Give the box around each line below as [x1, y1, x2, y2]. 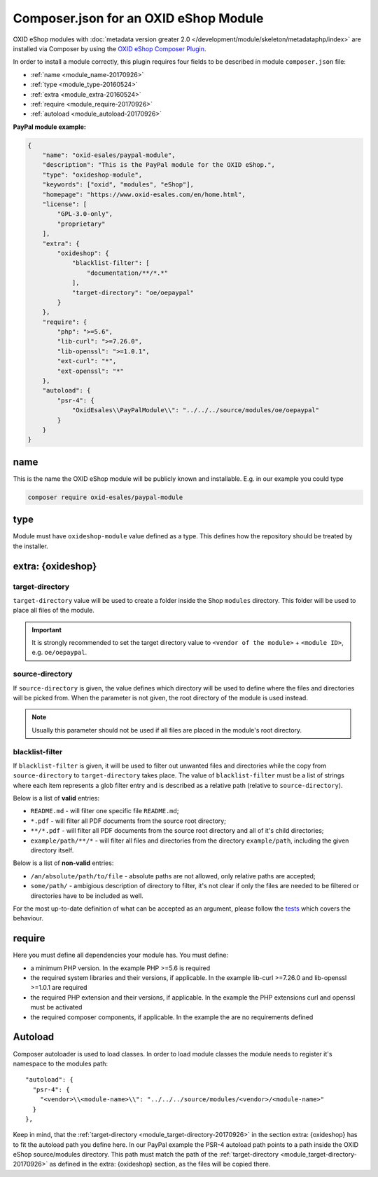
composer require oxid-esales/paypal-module [27, 493, 183, 501]
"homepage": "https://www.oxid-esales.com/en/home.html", [42, 190, 246, 198]
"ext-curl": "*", [57, 358, 117, 365]
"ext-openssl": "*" [57, 367, 124, 375]
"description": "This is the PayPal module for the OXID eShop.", [42, 161, 276, 169]
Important [31, 625, 62, 634]
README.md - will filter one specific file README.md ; [30, 807, 179, 815]
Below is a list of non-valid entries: [13, 859, 114, 867]
